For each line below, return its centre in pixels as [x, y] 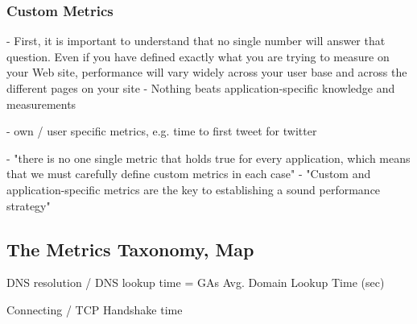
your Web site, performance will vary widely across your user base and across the [207, 72]
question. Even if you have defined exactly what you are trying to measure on [198, 56]
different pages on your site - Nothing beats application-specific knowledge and [201, 88]
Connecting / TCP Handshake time [95, 309]
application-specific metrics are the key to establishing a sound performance [194, 189]
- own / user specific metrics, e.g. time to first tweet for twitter [162, 131]
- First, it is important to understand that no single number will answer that [196, 41]
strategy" [29, 205]
